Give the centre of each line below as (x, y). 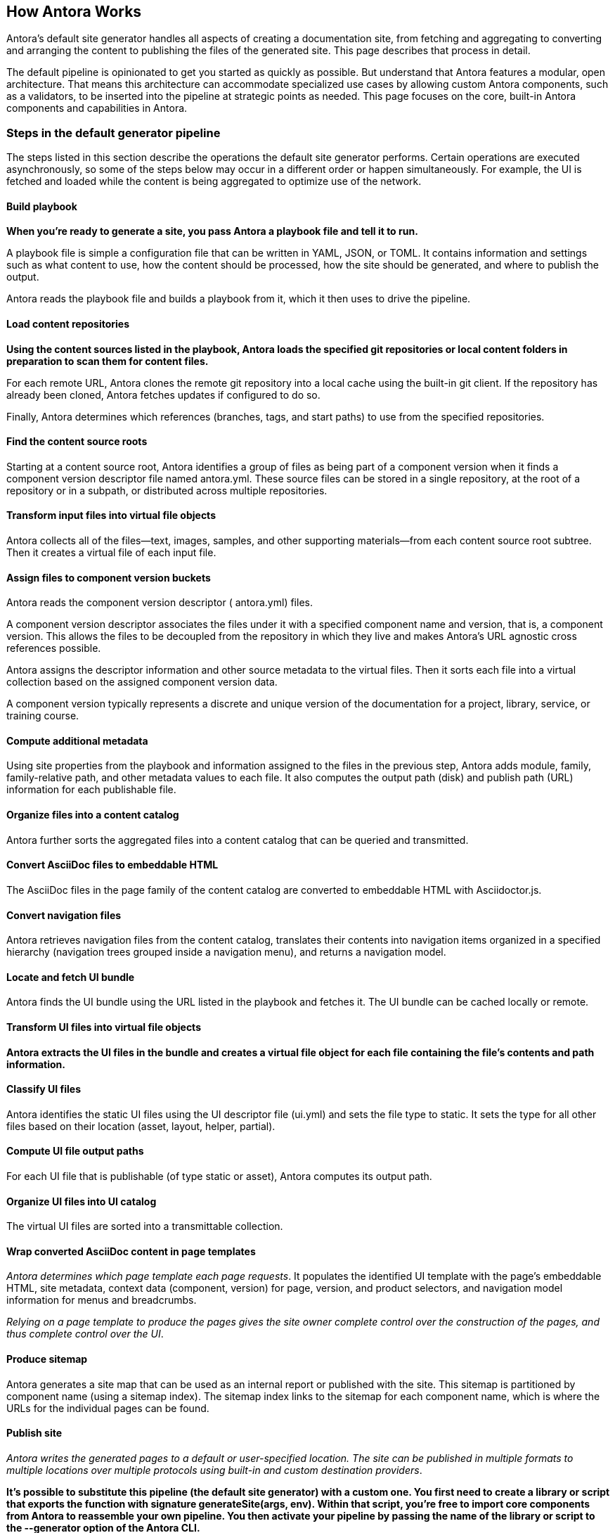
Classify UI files (44, 1089)
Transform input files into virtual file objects (111, 515)
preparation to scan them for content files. (108, 361)
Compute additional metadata (77, 740)
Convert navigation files (64, 915)
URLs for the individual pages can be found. (108, 1408)
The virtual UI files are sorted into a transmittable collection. (145, 1226)
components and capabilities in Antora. (97, 108)
